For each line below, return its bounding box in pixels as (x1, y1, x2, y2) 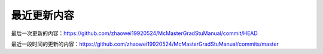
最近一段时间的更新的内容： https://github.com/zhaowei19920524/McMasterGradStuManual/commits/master (11, 40, 279, 47)
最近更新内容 (11, 9, 75, 22)
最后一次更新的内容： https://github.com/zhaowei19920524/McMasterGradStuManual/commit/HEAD (11, 30, 258, 37)
